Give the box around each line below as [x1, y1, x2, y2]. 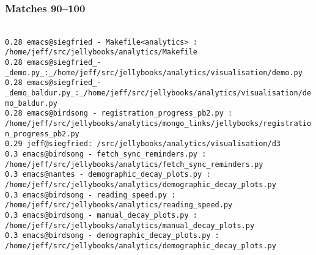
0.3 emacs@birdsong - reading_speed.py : [5, 190, 176, 199]
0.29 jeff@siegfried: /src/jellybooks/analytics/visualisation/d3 [5, 139, 281, 149]
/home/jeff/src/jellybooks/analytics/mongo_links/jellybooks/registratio [5, 119, 312, 128]
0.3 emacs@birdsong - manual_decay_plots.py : [5, 210, 197, 220]
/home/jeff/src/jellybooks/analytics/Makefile [5, 48, 197, 57]
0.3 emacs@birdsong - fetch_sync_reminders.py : [5, 150, 207, 159]
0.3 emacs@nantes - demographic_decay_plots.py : [5, 170, 211, 179]
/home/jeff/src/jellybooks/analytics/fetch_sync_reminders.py [5, 160, 263, 169]
